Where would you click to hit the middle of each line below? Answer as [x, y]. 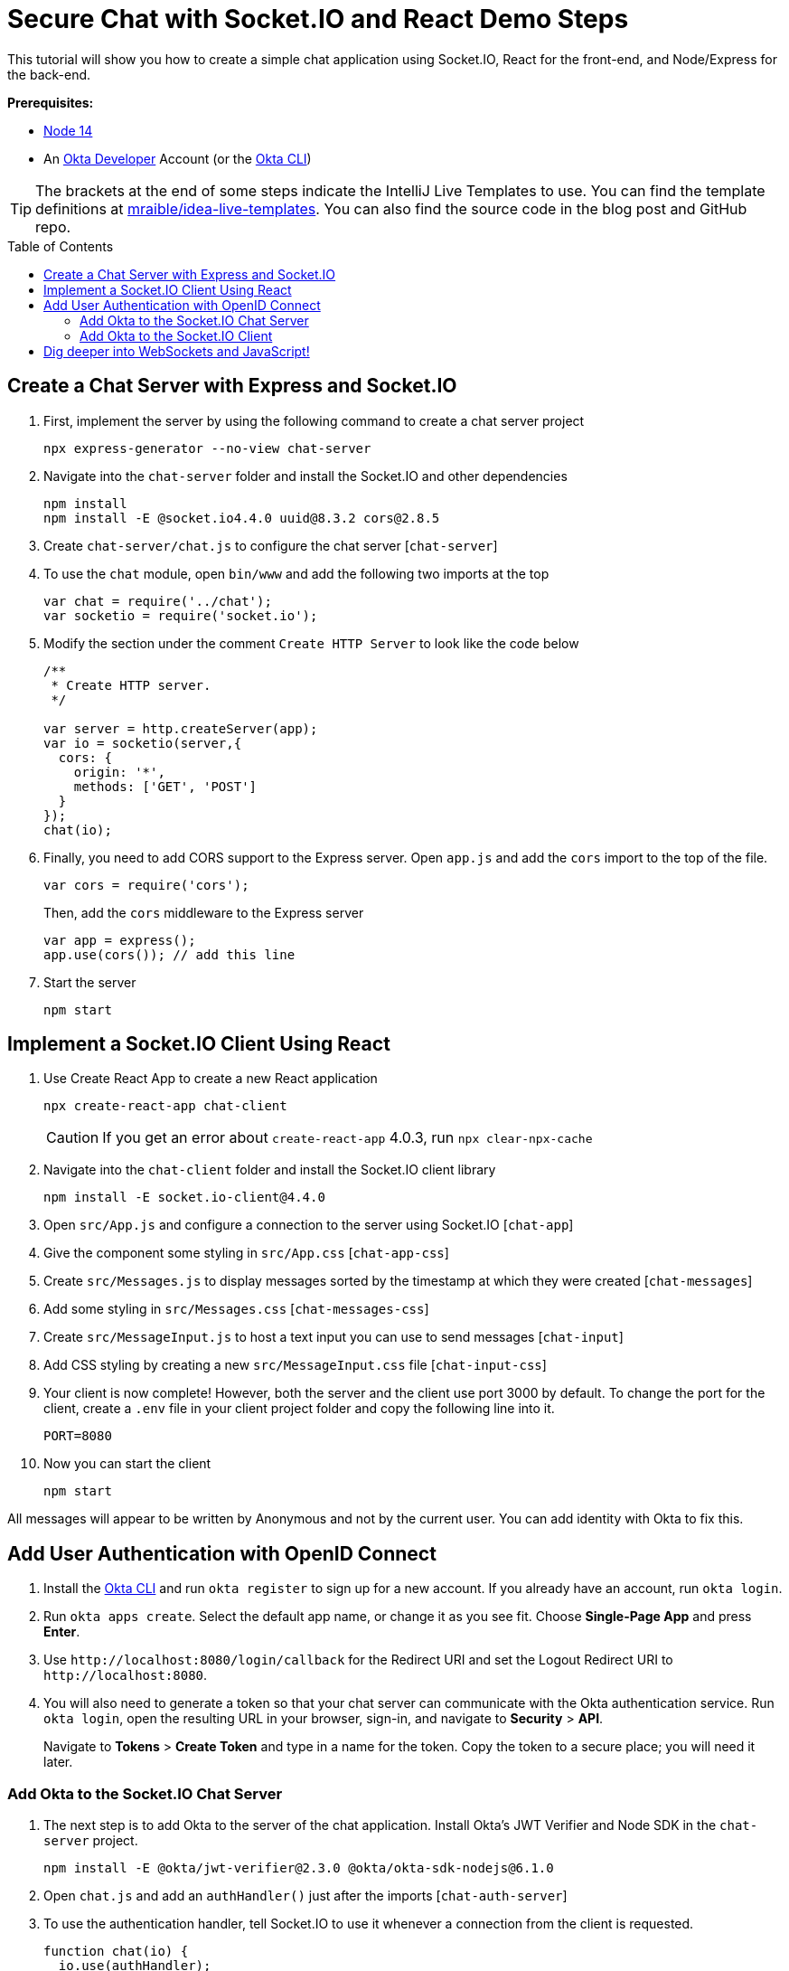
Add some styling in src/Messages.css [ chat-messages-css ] [236, 1309]
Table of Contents [61, 246]
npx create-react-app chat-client [165, 1106]
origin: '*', [119, 772]
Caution [73, 1138]
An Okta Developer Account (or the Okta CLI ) [178, 158]
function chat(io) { [116, 1952]
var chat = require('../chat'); [158, 601]
